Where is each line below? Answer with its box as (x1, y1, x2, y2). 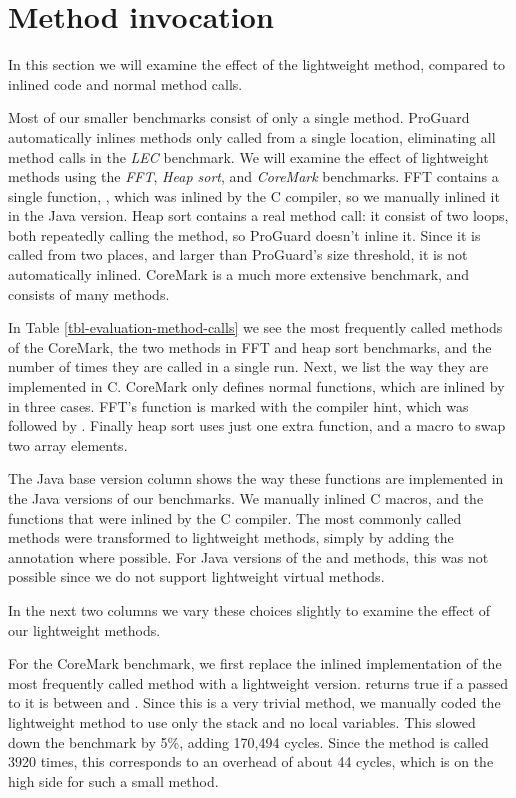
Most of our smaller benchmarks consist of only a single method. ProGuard (8, 107, 470, 128)
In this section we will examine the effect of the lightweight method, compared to (8, 54, 506, 75)
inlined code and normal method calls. (8, 73, 243, 94)
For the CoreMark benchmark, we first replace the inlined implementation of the (8, 653, 502, 674)
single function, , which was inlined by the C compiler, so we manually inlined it (8, 185, 500, 206)
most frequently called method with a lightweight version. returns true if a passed (8, 672, 508, 693)
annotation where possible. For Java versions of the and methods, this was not (8, 546, 489, 567)
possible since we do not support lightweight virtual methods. (8, 566, 385, 587)
